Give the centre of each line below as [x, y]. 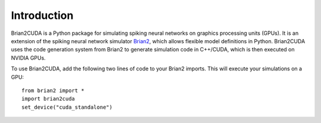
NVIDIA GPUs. [28, 58]
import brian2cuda [48, 99]
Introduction [42, 15]
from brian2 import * [53, 90]
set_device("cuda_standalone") [67, 107]
